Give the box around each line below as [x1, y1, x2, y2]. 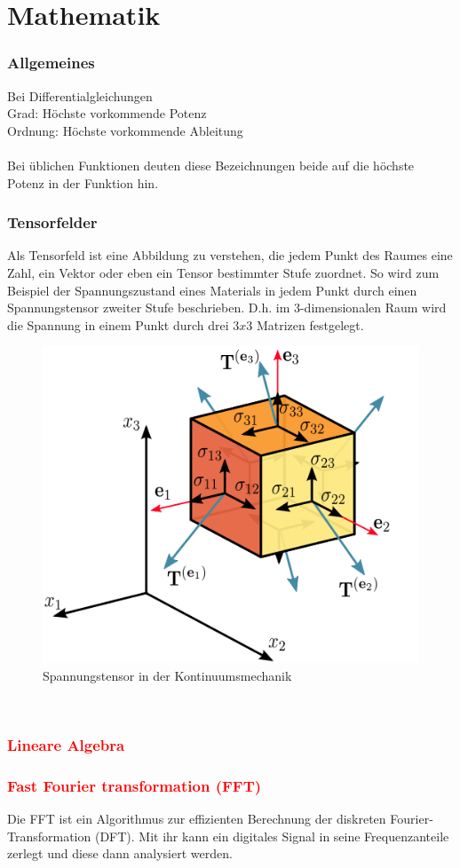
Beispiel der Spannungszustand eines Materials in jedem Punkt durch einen [7, 280, 417, 299]
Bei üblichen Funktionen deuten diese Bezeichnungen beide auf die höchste [7, 155, 415, 174]
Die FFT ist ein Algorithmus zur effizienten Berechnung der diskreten [7, 809, 386, 828]
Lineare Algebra [7, 733, 125, 755]
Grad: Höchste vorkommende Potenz [7, 104, 207, 122]
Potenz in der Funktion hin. [7, 173, 159, 192]
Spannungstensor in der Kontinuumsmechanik [43, 666, 292, 684]
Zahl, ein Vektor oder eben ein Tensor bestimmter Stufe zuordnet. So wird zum [7, 263, 440, 281]
